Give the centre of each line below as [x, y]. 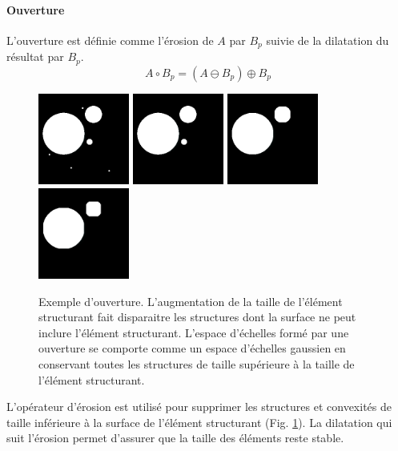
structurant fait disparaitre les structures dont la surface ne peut [197, 317]
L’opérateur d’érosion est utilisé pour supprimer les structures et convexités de [199, 407]
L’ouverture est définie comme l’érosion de [110, 40]
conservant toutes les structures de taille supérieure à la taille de [197, 364]
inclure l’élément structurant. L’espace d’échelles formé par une [194, 332]
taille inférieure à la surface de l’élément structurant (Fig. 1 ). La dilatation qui [199, 422]
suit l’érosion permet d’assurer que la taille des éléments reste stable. [175, 438]
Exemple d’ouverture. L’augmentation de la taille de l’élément [191, 301]
